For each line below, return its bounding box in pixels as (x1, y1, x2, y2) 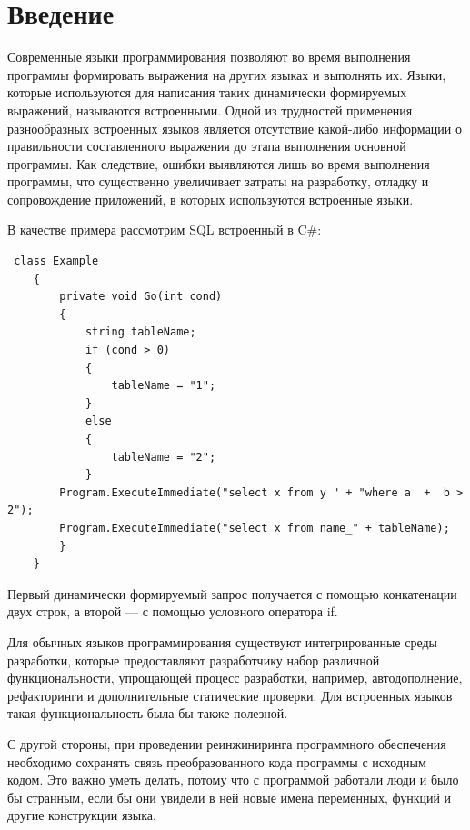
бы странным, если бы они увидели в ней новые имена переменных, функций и (7, 787, 452, 806)
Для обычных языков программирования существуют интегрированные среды (7, 632, 438, 651)
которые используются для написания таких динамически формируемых (7, 83, 407, 102)
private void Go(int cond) (59, 290, 223, 304)
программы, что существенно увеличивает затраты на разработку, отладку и (7, 172, 429, 191)
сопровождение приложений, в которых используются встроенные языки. (7, 189, 414, 208)
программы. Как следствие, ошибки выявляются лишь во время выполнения (7, 154, 430, 173)
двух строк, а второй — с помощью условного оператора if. (7, 602, 338, 621)
